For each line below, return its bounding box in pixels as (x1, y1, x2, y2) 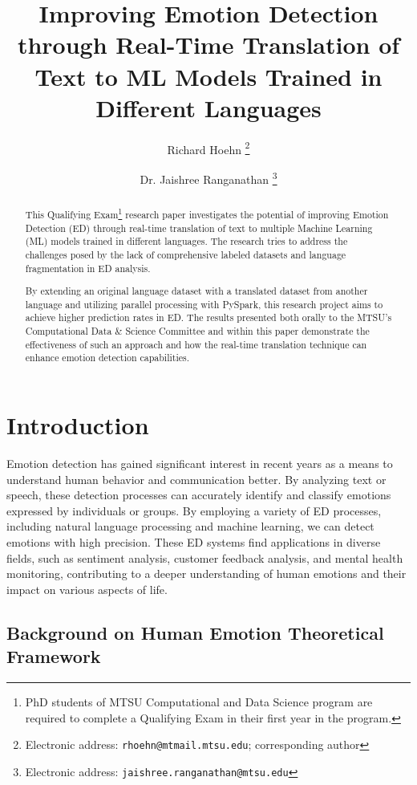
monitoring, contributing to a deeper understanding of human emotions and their (6, 565, 407, 582)
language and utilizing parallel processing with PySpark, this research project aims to (25, 297, 383, 311)
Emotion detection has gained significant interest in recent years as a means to (6, 455, 393, 471)
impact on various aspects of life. (6, 580, 168, 597)
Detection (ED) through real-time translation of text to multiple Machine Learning (25, 221, 373, 234)
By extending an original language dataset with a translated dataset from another (25, 284, 368, 298)
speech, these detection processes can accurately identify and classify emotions (6, 486, 391, 503)
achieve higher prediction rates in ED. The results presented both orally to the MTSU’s (25, 311, 392, 324)
